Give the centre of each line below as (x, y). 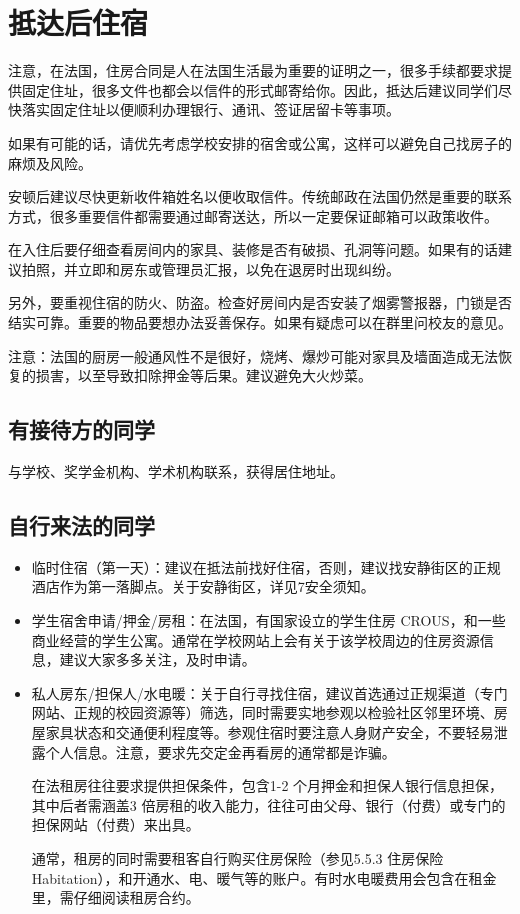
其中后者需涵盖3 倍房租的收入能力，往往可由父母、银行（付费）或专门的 (268, 804)
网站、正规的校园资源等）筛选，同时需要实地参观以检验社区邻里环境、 (262, 712)
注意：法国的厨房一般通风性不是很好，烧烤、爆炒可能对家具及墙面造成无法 (253, 355)
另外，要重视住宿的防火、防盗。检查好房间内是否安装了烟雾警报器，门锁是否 (260, 302)
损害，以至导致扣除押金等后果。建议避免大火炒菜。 (203, 375)
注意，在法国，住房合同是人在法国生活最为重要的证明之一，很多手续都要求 (253, 70)
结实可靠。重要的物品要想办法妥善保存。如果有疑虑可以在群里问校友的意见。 (260, 322)
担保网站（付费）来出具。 (115, 824)
